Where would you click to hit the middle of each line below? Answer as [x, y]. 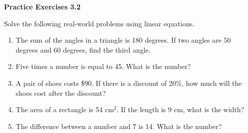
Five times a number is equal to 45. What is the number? [103, 66]
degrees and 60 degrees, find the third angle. [83, 49]
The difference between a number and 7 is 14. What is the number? [119, 126]
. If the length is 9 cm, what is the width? [180, 109]
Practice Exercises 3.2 [42, 6]
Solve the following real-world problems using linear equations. [99, 23]
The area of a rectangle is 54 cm [65, 109]
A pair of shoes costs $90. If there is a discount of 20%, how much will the [129, 83]
